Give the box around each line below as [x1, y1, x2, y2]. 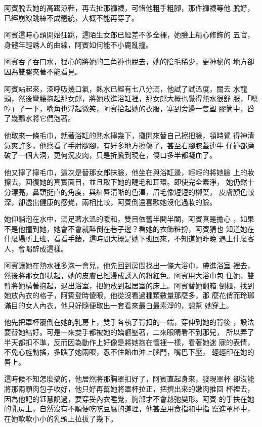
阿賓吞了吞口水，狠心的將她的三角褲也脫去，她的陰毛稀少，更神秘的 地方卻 [4, 56, 254, 67]
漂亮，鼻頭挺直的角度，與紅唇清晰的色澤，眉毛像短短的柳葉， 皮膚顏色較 [11, 186, 254, 197]
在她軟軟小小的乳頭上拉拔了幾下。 [4, 413, 117, 423]
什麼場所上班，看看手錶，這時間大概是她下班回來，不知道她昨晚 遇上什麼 [4, 233, 247, 244]
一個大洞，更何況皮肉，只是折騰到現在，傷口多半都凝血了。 [18, 150, 216, 160]
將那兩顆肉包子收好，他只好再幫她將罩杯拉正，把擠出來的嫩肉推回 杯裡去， [4, 383, 254, 394]
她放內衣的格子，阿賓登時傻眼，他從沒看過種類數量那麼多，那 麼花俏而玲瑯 [4, 290, 254, 301]
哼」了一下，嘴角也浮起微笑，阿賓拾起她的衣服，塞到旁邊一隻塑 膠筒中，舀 [4, 103, 254, 113]
